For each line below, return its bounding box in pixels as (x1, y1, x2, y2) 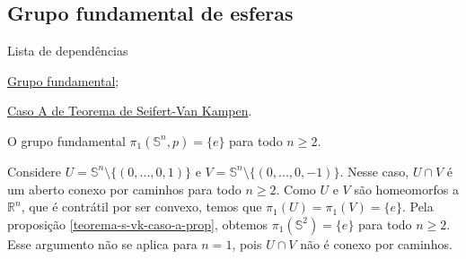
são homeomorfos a (354, 179, 459, 198)
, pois (232, 234, 262, 253)
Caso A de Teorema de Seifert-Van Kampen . (7, 101, 252, 120)
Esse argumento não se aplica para (7, 234, 198, 253)
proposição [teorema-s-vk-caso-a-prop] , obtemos (7, 214, 268, 233)
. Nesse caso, (339, 161, 409, 180)
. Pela (401, 197, 434, 216)
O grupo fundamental (7, 131, 126, 150)
